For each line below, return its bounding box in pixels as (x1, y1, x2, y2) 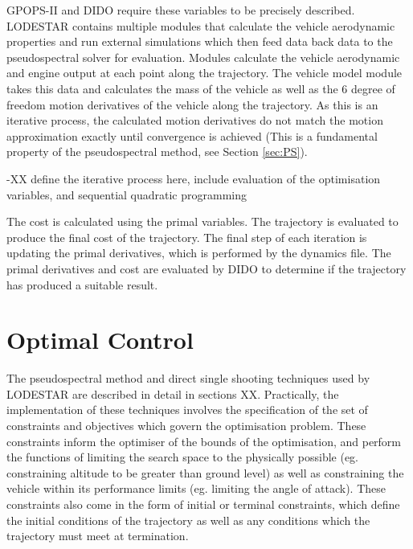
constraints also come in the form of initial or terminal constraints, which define (6, 495, 400, 512)
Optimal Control (6, 323, 194, 356)
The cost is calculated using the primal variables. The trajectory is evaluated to (6, 213, 399, 230)
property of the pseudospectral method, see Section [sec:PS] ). (6, 143, 308, 160)
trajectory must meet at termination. (6, 527, 189, 544)
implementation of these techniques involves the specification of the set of (6, 401, 368, 418)
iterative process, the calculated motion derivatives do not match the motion (6, 112, 383, 129)
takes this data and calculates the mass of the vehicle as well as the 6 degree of (6, 80, 395, 96)
